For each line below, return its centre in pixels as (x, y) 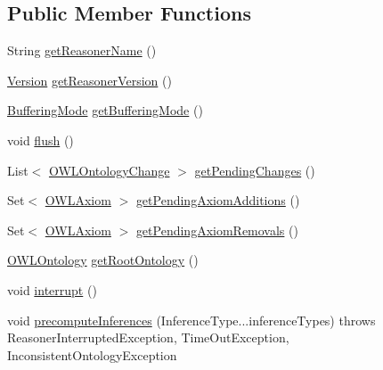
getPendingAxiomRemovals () (217, 230)
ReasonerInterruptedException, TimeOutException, (148, 337)
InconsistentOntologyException (92, 354)
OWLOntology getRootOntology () (103, 260)
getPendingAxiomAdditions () (218, 200)
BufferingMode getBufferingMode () (105, 110)
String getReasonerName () (82, 50)
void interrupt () (52, 289)
